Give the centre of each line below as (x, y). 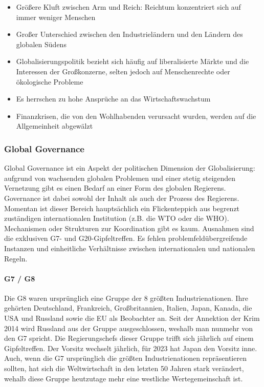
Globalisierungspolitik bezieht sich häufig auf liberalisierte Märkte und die (133, 61)
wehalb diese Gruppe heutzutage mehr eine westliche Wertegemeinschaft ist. (124, 378)
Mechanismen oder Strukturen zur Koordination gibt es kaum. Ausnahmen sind (129, 228)
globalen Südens (41, 44)
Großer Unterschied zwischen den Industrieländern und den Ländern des (129, 34)
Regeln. (16, 258)
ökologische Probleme (50, 81)
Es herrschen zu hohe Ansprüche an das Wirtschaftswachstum (113, 99)
